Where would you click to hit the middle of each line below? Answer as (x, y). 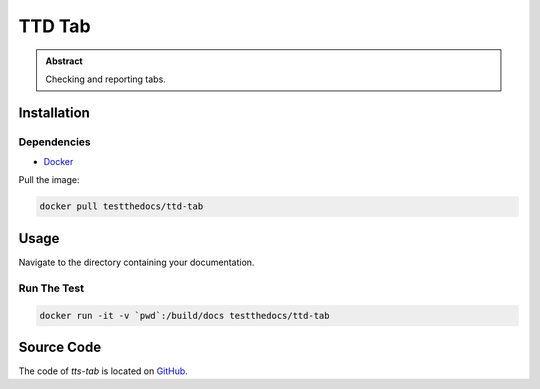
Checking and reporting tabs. (106, 79)
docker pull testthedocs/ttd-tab (121, 206)
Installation (54, 112)
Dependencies (55, 142)
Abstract (64, 61)
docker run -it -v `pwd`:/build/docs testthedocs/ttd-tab (184, 315)
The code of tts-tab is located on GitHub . (103, 371)
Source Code (60, 346)
